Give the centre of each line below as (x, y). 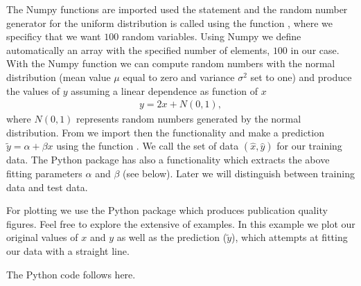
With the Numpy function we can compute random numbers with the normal (171, 63)
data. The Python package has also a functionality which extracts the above (168, 160)
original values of (42, 237)
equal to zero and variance (179, 77)
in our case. (315, 50)
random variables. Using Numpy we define (211, 36)
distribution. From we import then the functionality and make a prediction (165, 132)
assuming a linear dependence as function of (165, 90)
